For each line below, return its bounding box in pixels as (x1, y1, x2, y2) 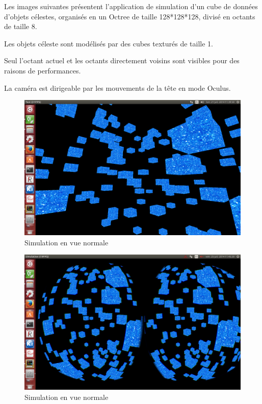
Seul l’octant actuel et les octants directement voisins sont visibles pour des (4, 55, 240, 66)
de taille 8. (4, 21, 37, 32)
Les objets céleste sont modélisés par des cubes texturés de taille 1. (4, 38, 213, 48)
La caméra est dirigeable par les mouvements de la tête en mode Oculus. (4, 82, 231, 93)
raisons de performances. (4, 65, 81, 75)
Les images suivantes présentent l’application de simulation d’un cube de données (4, 1, 258, 11)
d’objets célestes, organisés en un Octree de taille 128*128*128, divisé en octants (4, 11, 255, 21)
